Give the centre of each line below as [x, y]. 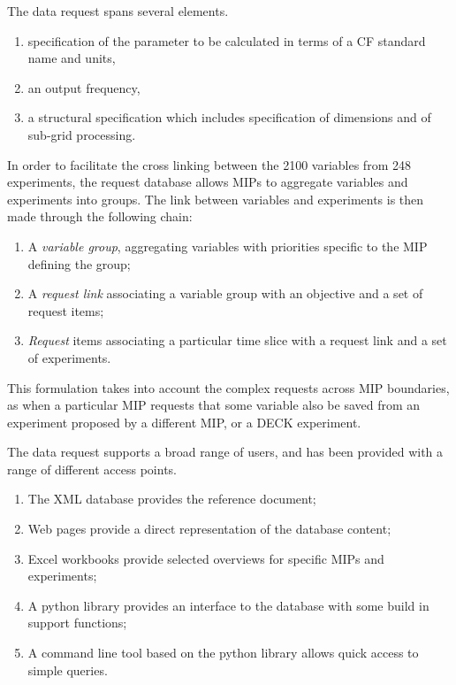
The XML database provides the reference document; [172, 499]
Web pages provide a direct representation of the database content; [209, 529]
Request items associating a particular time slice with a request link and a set [237, 340]
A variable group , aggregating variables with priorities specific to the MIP [228, 246]
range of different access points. [92, 469]
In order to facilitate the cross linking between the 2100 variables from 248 [209, 164]
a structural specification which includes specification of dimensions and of [229, 117]
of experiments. [69, 357]
